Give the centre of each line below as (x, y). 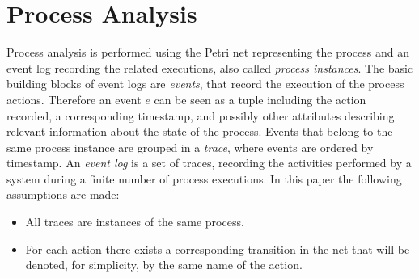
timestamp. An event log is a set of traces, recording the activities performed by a (209, 163)
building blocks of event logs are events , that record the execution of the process (205, 84)
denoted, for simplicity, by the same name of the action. (164, 265)
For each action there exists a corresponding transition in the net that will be (218, 249)
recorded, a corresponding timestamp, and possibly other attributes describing (201, 115)
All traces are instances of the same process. (135, 222)
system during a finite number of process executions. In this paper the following (204, 178)
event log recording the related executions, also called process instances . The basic (210, 67)
